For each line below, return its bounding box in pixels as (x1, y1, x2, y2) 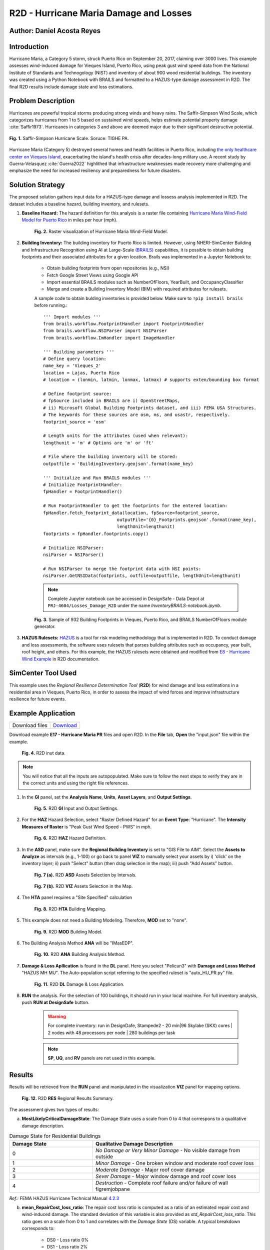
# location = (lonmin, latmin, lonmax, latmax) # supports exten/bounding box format (43, 377, 259, 382)
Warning (47, 1013, 66, 1019)
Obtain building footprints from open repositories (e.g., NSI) (46, 265, 169, 271)
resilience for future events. (9, 696, 66, 702)
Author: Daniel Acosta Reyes (9, 26, 101, 35)
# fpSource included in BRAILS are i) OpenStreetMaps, (43, 398, 180, 403)
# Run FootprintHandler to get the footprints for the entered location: (43, 503, 228, 508)
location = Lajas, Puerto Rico (43, 370, 120, 375)
